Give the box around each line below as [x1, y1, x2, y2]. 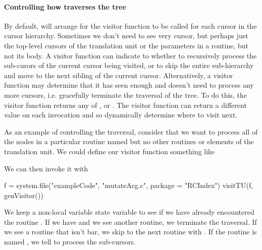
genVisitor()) [4, 190, 43, 200]
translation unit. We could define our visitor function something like [4, 146, 215, 156]
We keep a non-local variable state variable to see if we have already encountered [4, 207, 254, 217]
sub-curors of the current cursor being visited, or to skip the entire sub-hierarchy [4, 60, 254, 71]
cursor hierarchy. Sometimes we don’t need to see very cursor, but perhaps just [4, 30, 248, 41]
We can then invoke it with [4, 163, 88, 173]
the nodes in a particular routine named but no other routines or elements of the [4, 136, 254, 147]
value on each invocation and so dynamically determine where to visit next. [4, 109, 238, 120]
